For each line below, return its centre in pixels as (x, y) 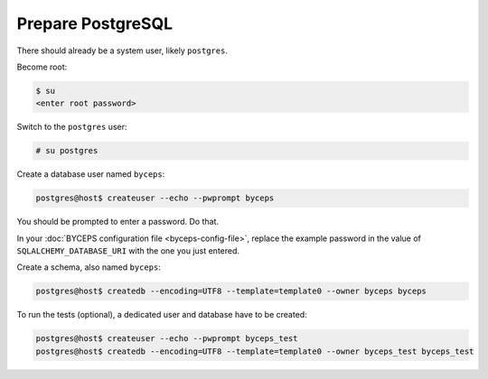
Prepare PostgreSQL (95, 23)
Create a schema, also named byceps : (89, 267)
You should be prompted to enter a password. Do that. (118, 222)
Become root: (42, 67)
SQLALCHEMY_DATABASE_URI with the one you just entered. (128, 251)
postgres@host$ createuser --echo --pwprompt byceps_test (167, 339)
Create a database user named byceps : (91, 174)
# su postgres (67, 151)
